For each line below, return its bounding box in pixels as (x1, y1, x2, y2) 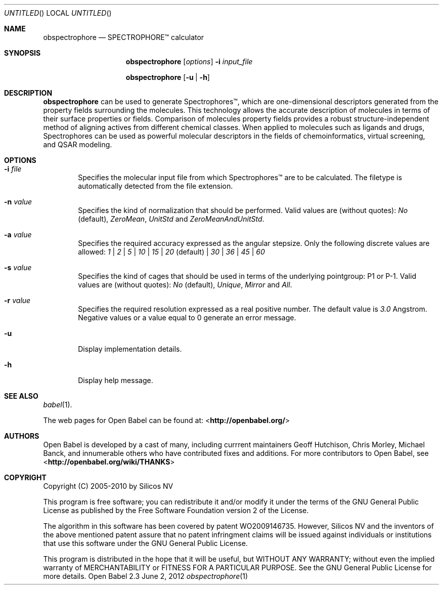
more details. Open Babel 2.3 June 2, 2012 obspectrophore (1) (43, 572, 248, 580)
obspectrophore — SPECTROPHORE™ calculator (43, 33, 204, 41)
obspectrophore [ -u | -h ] (125, 73, 210, 81)
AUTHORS (4, 432, 39, 440)
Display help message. (78, 376, 153, 385)
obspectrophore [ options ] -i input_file (125, 57, 253, 66)
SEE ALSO (4, 392, 38, 400)
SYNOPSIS (4, 49, 41, 57)
